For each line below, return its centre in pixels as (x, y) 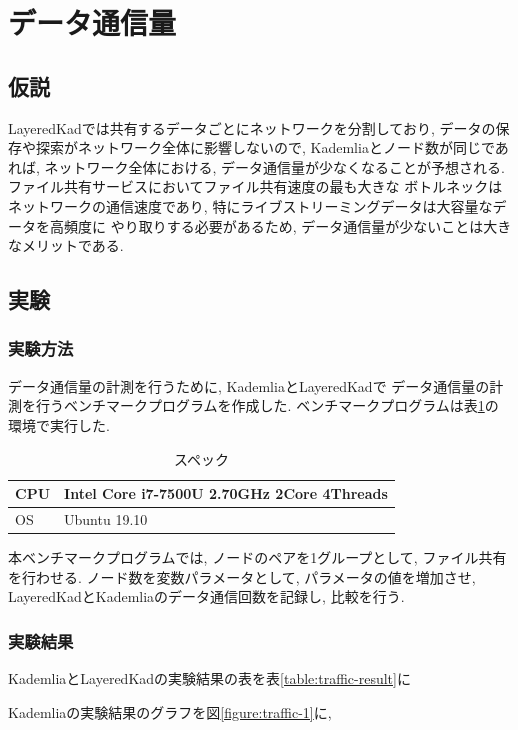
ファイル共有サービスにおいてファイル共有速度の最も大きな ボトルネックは (255, 186)
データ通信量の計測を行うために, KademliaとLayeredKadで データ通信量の (249, 385)
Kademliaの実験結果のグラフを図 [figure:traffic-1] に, (170, 711)
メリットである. (72, 245)
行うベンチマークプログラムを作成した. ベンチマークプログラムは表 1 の (267, 405)
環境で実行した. (59, 424)
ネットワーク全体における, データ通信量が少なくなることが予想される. (274, 166)
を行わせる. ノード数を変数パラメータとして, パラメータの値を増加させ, (242, 576)
